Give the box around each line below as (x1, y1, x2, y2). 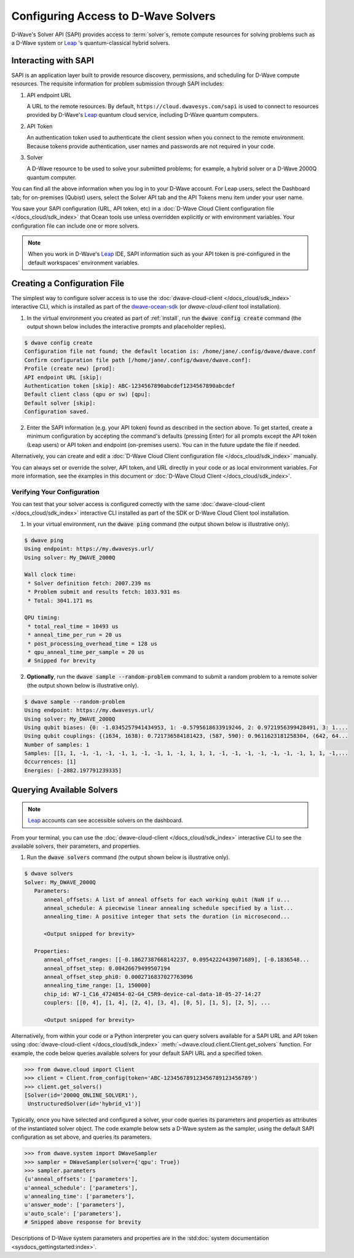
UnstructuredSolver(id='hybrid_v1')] (28, 1101, 141, 1107)
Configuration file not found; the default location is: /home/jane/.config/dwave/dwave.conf (24, 348, 317, 355)
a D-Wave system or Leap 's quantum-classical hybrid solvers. (11, 39, 170, 46)
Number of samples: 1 (24, 741, 90, 748)
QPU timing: (24, 614, 61, 621)
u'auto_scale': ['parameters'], (24, 1210, 122, 1217)
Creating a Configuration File (11, 278, 125, 288)
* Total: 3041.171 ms (28, 597, 93, 604)
